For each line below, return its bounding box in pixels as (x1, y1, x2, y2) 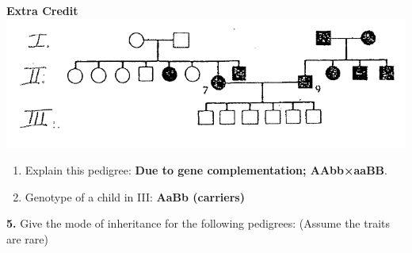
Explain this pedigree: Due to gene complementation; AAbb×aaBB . (25, 162, 387, 178)
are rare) (6, 231, 49, 247)
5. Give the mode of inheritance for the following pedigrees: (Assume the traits (6, 215, 391, 232)
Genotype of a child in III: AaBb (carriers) (25, 188, 245, 205)
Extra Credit (6, 2, 78, 18)
